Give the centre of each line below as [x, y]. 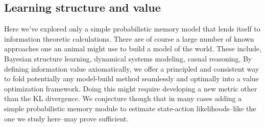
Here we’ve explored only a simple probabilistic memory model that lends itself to [132, 29]
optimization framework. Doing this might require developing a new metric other [131, 88]
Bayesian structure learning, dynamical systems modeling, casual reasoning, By [128, 58]
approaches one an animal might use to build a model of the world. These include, [133, 49]
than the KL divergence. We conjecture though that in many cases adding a [123, 98]
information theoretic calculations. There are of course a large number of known [129, 38]
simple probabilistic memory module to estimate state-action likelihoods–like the [130, 108]
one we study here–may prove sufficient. [66, 118]
